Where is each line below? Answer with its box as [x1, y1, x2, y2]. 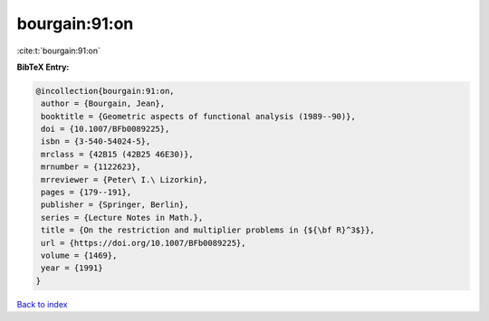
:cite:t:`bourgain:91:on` [16, 45, 101, 56]
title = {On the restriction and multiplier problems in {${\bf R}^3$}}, [41, 225, 376, 235]
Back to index [16, 298, 68, 309]
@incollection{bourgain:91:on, [35, 86, 176, 96]
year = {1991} [41, 263, 103, 273]
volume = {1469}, [41, 250, 118, 260]
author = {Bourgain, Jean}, [41, 99, 166, 109]
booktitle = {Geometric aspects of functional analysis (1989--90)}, [41, 111, 357, 121]
